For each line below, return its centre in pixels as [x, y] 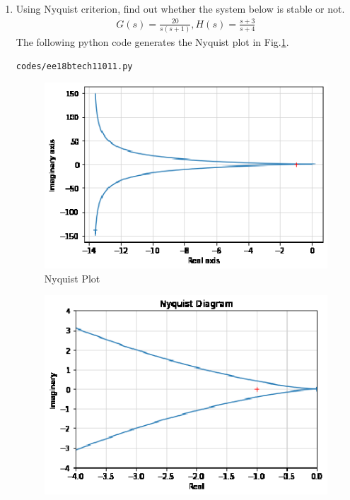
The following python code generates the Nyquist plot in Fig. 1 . [152, 42]
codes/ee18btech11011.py [74, 66]
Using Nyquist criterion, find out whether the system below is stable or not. [180, 8]
